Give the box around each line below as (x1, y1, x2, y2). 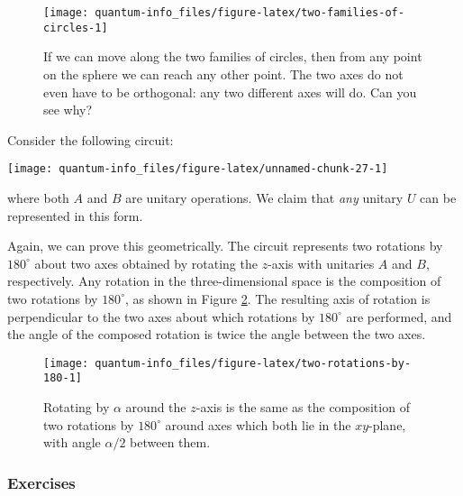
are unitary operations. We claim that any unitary (125, 188, 404, 207)
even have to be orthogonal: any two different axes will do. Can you (43, 82, 417, 101)
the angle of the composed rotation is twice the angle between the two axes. (7, 325, 426, 344)
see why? (43, 100, 93, 119)
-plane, (368, 415, 406, 434)
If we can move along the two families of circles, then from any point (43, 47, 422, 66)
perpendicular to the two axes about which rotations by (7, 307, 315, 326)
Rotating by (43, 398, 110, 416)
